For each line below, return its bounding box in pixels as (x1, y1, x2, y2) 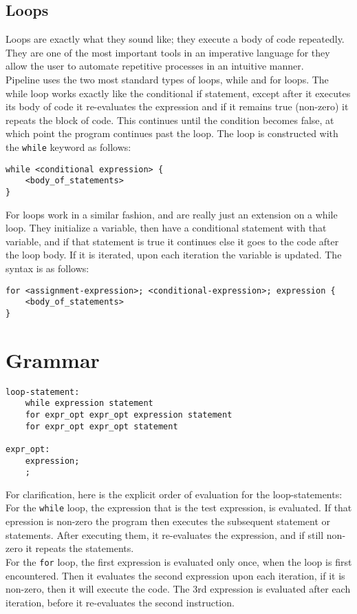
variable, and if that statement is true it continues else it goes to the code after (6, 234, 339, 248)
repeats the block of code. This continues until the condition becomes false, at (6, 112, 334, 127)
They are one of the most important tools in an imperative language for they (6, 45, 330, 59)
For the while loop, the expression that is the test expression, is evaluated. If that (6, 500, 352, 515)
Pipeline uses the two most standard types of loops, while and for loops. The (6, 72, 329, 86)
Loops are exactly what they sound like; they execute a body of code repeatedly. (6, 32, 345, 46)
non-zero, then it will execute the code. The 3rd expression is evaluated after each (6, 582, 351, 596)
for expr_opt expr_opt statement (25, 421, 178, 431)
